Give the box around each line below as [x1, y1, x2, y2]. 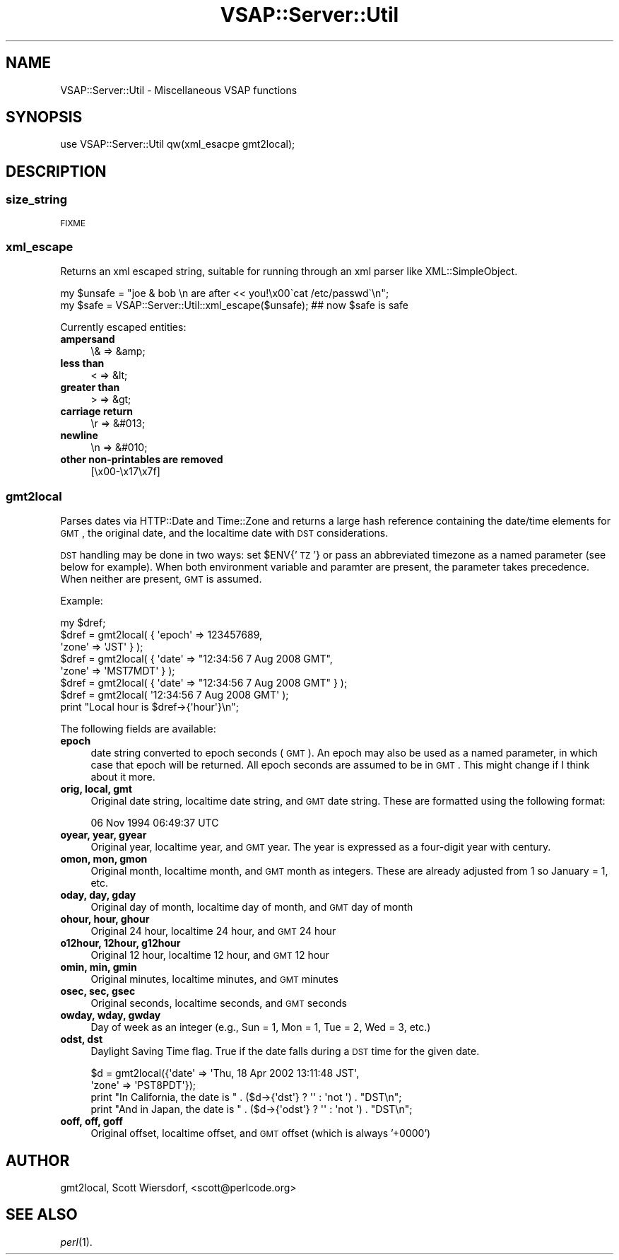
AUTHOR [6, 1151, 70, 1169]
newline [60, 429, 98, 442]
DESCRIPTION [6, 162, 107, 180]
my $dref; [60, 617, 106, 629]
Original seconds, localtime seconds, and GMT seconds [90, 997, 347, 1010]
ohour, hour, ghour [60, 913, 150, 926]
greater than [60, 381, 120, 394]
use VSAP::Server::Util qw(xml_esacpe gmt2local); [60, 138, 295, 151]
